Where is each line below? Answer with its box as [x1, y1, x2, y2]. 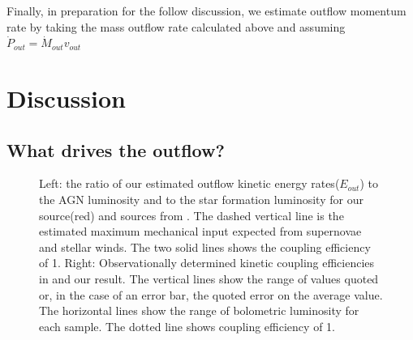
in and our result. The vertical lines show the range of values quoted [39, 270, 379, 287]
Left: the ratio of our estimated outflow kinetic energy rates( [39, 175, 340, 192]
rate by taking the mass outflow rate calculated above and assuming [6, 18, 346, 35]
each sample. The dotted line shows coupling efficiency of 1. [39, 317, 335, 334]
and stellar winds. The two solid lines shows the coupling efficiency [39, 238, 371, 255]
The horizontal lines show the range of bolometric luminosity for [39, 302, 359, 319]
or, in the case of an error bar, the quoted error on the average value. [39, 286, 383, 303]
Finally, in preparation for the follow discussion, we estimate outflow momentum [6, 2, 407, 19]
